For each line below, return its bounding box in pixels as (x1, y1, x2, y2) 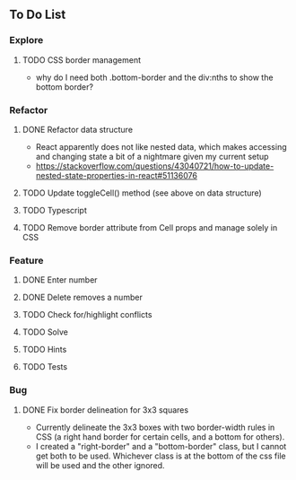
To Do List (9, 7, 66, 22)
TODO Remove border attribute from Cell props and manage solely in (22, 222, 278, 232)
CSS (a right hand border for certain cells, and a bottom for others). (35, 431, 285, 442)
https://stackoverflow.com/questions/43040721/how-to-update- (35, 161, 274, 171)
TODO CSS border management (22, 54, 142, 65)
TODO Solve (22, 327, 69, 337)
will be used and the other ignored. (35, 459, 165, 470)
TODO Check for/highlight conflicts (22, 310, 152, 320)
